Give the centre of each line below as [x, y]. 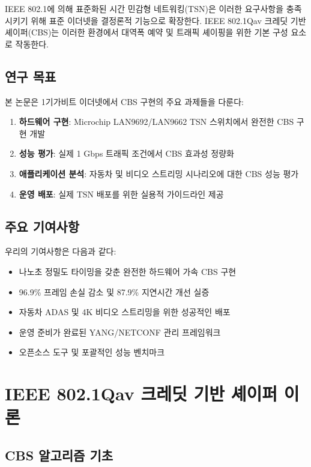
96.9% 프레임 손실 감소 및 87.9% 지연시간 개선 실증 [114, 291]
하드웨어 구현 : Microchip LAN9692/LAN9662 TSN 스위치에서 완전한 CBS [156, 122]
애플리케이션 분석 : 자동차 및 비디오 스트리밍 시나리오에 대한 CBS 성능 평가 [159, 173]
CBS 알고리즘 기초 [59, 455]
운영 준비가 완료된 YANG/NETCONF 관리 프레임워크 [120, 332]
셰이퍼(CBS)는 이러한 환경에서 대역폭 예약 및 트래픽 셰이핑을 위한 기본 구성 [146, 32]
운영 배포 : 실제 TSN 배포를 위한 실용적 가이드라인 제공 [121, 194]
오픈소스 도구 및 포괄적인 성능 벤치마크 [92, 352]
